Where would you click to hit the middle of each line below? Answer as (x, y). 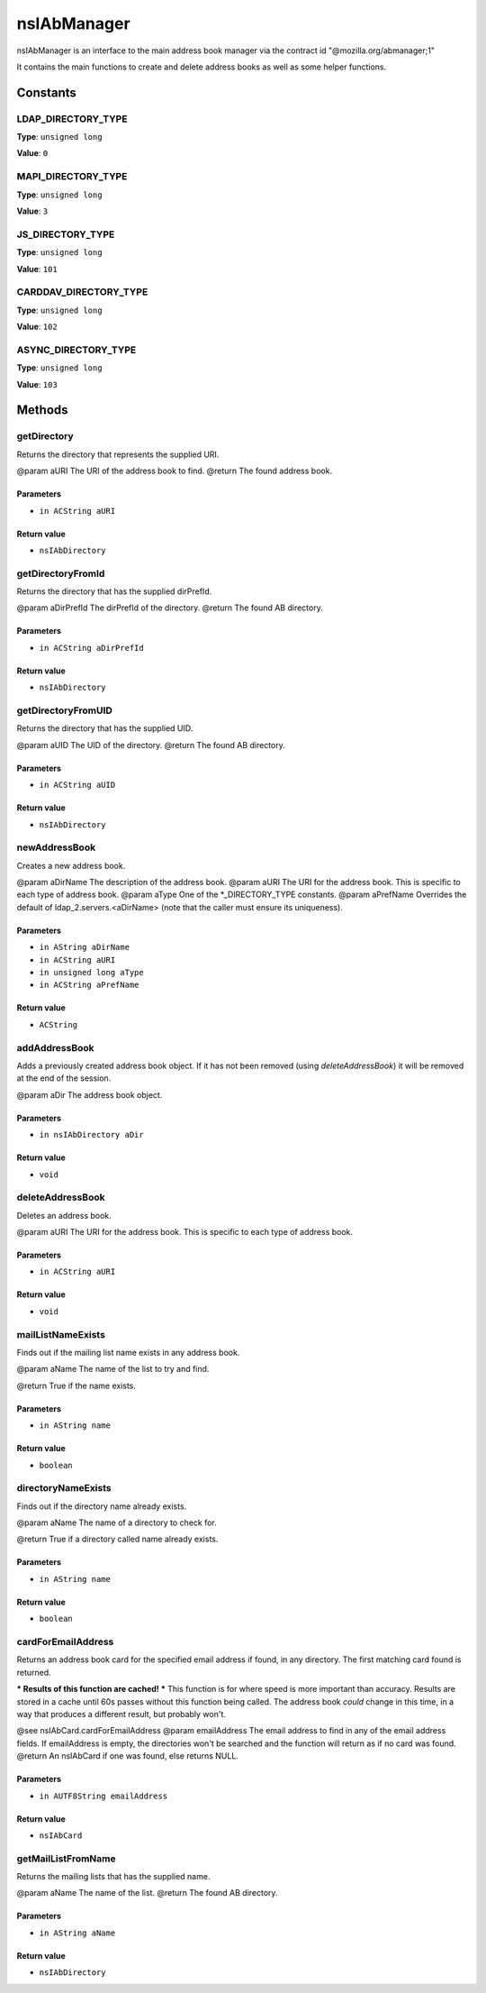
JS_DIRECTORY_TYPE (66, 234)
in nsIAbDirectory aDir (91, 1135)
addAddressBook (55, 1047)
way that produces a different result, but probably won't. (121, 1714)
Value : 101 (37, 269)
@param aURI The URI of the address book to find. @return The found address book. (175, 471)
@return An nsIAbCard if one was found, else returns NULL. (127, 1756)
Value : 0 (32, 153)
